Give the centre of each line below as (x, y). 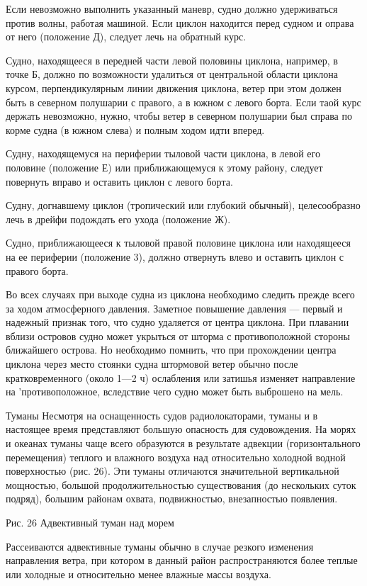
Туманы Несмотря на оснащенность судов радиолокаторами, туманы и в (162, 415)
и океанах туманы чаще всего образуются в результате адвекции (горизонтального (183, 443)
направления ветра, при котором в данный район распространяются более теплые (182, 560)
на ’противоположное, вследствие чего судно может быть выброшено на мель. (175, 391)
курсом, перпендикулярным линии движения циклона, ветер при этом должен (174, 88)
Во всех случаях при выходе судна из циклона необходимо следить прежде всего (180, 294)
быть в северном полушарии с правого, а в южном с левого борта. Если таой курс (183, 102)
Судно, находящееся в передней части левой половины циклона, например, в (172, 60)
